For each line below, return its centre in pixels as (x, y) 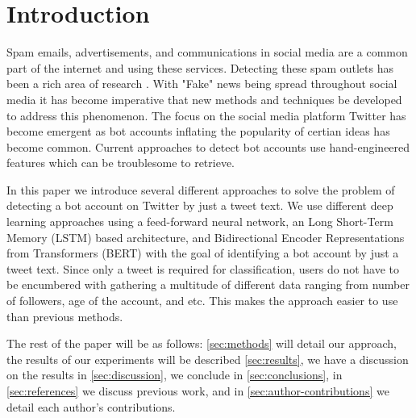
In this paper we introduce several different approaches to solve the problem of (201, 189)
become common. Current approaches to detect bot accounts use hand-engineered (208, 146)
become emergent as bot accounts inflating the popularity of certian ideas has (198, 131)
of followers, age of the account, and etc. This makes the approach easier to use (202, 301)
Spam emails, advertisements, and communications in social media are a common (207, 52)
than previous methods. (65, 316)
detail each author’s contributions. (91, 406)
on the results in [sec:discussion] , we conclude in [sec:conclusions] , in (175, 375)
